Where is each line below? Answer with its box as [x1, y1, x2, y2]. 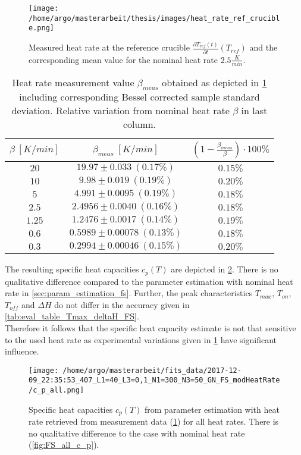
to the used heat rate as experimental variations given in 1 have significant [5, 333, 277, 346]
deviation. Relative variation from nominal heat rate [11, 103, 230, 118]
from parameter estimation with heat [145, 403, 280, 415]
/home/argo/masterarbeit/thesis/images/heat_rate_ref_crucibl [29, 14, 280, 23]
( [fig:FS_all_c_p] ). [29, 438, 99, 451]
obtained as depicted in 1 [162, 75, 267, 89]
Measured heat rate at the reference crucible [29, 41, 190, 54]
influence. [5, 345, 39, 357]
